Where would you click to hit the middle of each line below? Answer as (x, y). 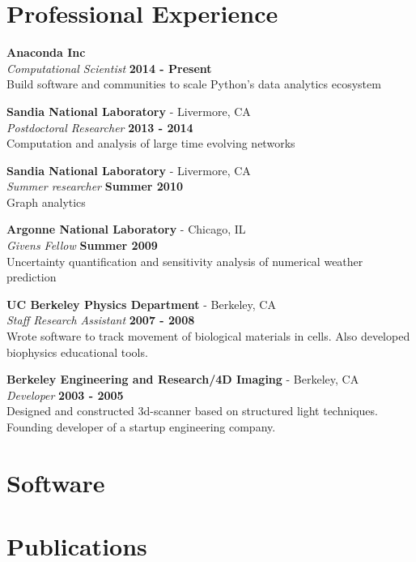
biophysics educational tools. (77, 352)
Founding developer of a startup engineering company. (141, 427)
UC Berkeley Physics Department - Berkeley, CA (141, 304)
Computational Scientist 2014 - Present (109, 68)
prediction (32, 277)
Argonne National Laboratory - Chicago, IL (126, 229)
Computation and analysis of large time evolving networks (151, 143)
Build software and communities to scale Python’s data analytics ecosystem (194, 84)
